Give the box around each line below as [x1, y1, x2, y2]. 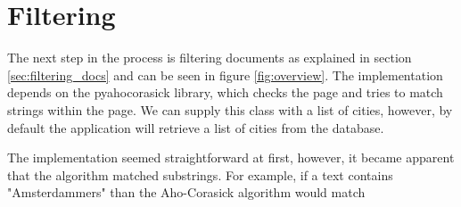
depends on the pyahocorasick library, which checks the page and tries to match [7, 83, 443, 102]
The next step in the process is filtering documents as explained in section [7, 48, 412, 67]
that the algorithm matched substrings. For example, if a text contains [7, 165, 393, 184]
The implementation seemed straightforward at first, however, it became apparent [7, 148, 455, 167]
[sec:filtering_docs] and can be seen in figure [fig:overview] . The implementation [7, 65, 443, 84]
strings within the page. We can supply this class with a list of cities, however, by [7, 100, 453, 119]
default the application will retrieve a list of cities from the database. [7, 118, 384, 137]
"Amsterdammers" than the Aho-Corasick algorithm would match [7, 183, 366, 202]
